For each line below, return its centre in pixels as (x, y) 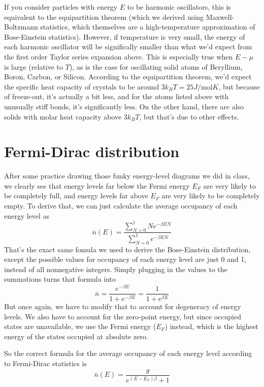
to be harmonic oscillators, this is (179, 7)
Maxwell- (220, 17)
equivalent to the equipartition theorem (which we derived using (104, 17)
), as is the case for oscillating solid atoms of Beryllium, (156, 66)
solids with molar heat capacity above (63, 116)
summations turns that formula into (60, 279)
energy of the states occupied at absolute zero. (76, 336)
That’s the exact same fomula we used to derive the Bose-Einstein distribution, (127, 249)
